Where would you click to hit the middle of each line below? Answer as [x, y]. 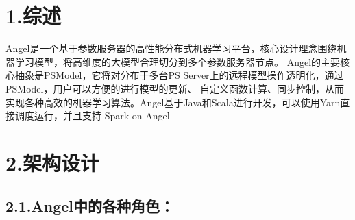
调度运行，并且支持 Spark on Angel [92, 115]
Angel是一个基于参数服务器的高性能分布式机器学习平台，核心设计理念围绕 [171, 48]
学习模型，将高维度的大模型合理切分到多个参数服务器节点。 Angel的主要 [177, 61]
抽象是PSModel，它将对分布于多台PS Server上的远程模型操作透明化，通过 [179, 75]
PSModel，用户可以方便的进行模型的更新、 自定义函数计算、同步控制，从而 [175, 88]
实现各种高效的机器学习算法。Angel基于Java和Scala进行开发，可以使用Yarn [173, 102]
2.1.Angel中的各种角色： [90, 206]
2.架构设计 [53, 162]
